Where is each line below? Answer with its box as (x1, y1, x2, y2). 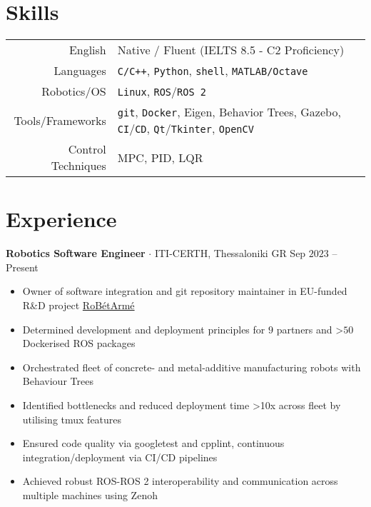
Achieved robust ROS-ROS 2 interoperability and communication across (22, 473, 338, 488)
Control (68, 141, 106, 158)
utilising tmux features (22, 411, 122, 426)
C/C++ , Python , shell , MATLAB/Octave (117, 62, 308, 79)
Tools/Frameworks (14, 111, 106, 129)
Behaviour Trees (22, 373, 93, 388)
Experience (6, 204, 117, 234)
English (68, 41, 106, 59)
